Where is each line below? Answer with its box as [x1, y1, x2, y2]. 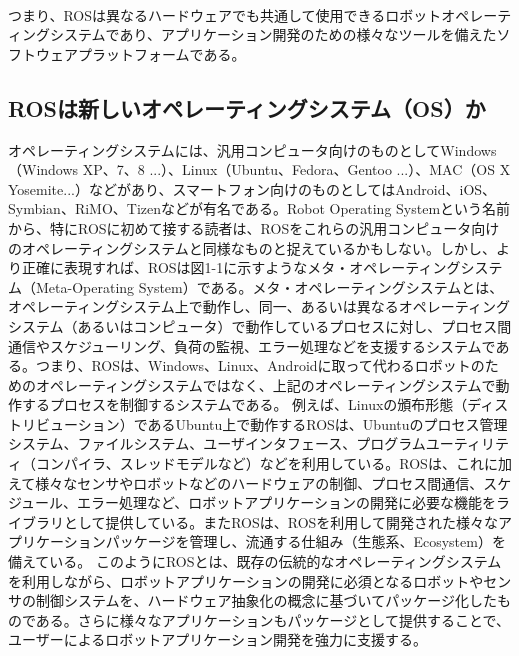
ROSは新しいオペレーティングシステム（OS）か [8, 92, 486, 123]
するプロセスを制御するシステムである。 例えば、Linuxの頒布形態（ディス [21, 394, 509, 415]
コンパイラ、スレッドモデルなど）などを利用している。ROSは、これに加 [35, 453, 512, 474]
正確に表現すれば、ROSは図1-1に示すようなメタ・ [21, 257, 350, 278]
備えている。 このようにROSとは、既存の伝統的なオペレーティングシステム [8, 551, 502, 572]
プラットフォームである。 [77, 43, 246, 64]
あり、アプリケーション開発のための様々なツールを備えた [119, 24, 497, 45]
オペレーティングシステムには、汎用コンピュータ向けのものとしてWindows [8, 139, 497, 160]
